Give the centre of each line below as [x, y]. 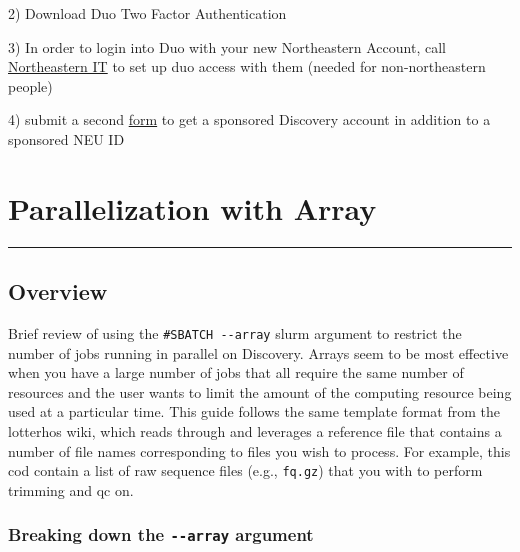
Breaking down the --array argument [161, 534]
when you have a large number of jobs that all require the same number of [236, 372]
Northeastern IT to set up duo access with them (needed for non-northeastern [247, 66]
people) [30, 85]
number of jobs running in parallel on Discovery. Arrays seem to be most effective [258, 352]
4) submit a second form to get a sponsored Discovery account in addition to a [249, 119]
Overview [58, 291]
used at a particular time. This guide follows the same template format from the [254, 411]
